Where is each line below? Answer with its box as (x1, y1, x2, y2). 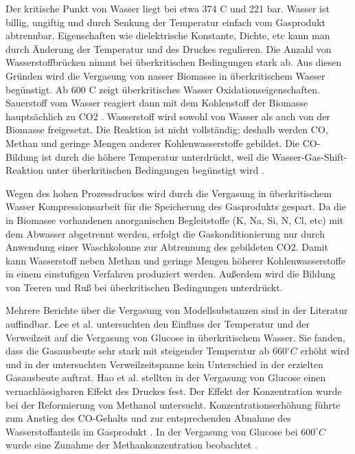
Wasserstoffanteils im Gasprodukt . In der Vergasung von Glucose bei (5, 424, 298, 438)
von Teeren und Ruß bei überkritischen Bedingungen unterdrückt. (5, 280, 283, 294)
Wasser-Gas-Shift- (271, 149, 347, 163)
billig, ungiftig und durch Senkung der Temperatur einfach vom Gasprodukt (5, 14, 325, 29)
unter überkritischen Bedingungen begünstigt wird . (46, 163, 264, 177)
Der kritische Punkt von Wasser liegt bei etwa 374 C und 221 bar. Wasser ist (5, 1, 330, 15)
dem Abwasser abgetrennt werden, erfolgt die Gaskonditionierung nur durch (5, 226, 325, 240)
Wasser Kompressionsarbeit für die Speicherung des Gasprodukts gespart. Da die (5, 199, 346, 214)
